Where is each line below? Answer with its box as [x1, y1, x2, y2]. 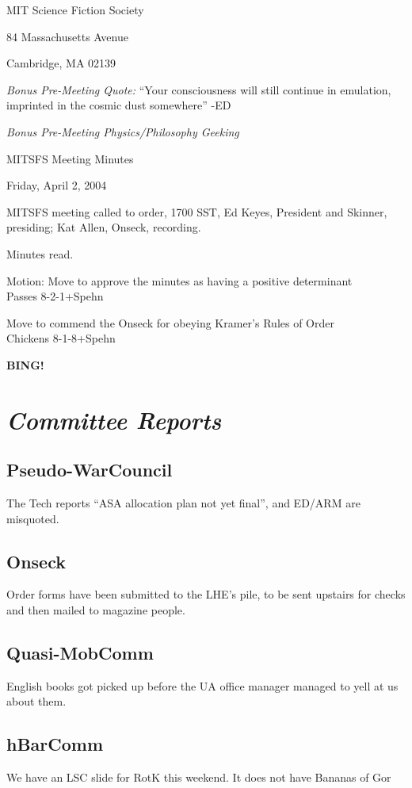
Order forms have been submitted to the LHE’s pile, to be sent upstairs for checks [6, 586, 406, 602]
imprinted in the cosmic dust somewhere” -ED [6, 97, 231, 113]
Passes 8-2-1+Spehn [6, 288, 104, 304]
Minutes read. [6, 245, 74, 262]
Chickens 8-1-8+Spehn [6, 330, 116, 346]
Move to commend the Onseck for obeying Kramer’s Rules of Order [6, 314, 334, 331]
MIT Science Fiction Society [6, 2, 144, 17]
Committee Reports [6, 403, 222, 436]
